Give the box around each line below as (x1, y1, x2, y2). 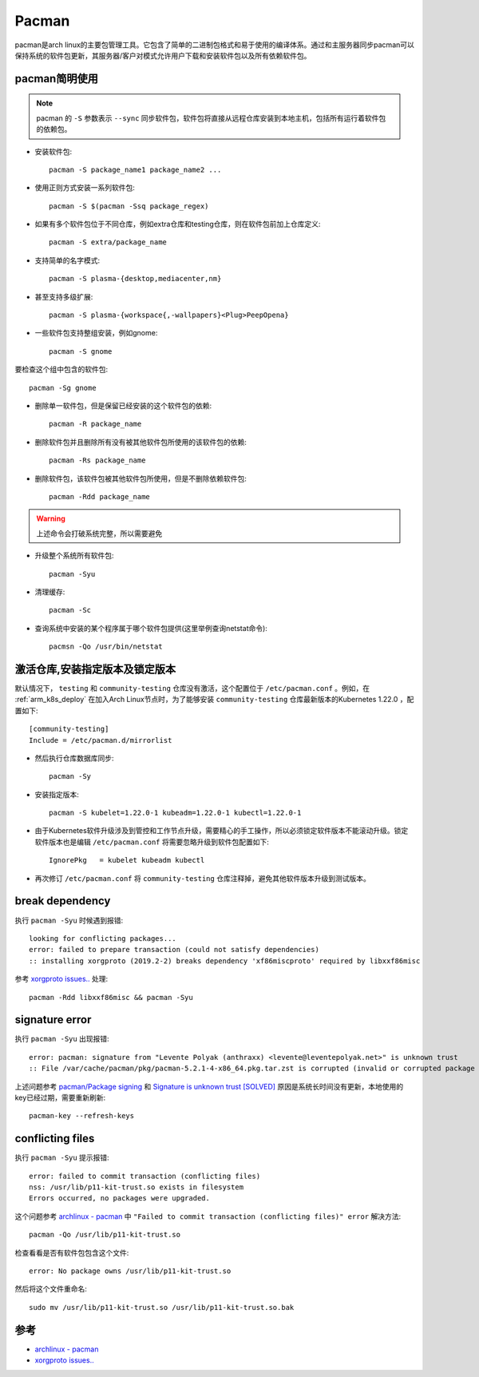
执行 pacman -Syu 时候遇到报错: (14, 915, 124, 925)
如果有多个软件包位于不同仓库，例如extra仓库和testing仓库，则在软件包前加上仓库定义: (34, 220, 321, 229)
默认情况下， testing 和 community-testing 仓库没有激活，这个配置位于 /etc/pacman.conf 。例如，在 (14, 683, 370, 692)
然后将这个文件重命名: (14, 1284, 88, 1294)
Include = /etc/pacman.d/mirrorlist (29, 736, 172, 744)
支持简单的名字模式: (34, 256, 101, 265)
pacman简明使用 (14, 72, 99, 85)
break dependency (14, 895, 111, 908)
